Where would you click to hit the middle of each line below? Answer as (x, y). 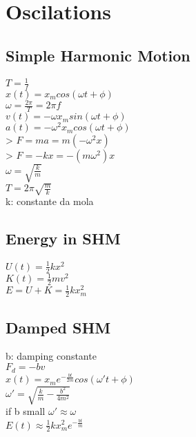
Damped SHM (58, 327)
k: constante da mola (50, 201)
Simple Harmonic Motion (98, 55)
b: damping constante (51, 356)
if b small (26, 411)
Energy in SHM (63, 239)
